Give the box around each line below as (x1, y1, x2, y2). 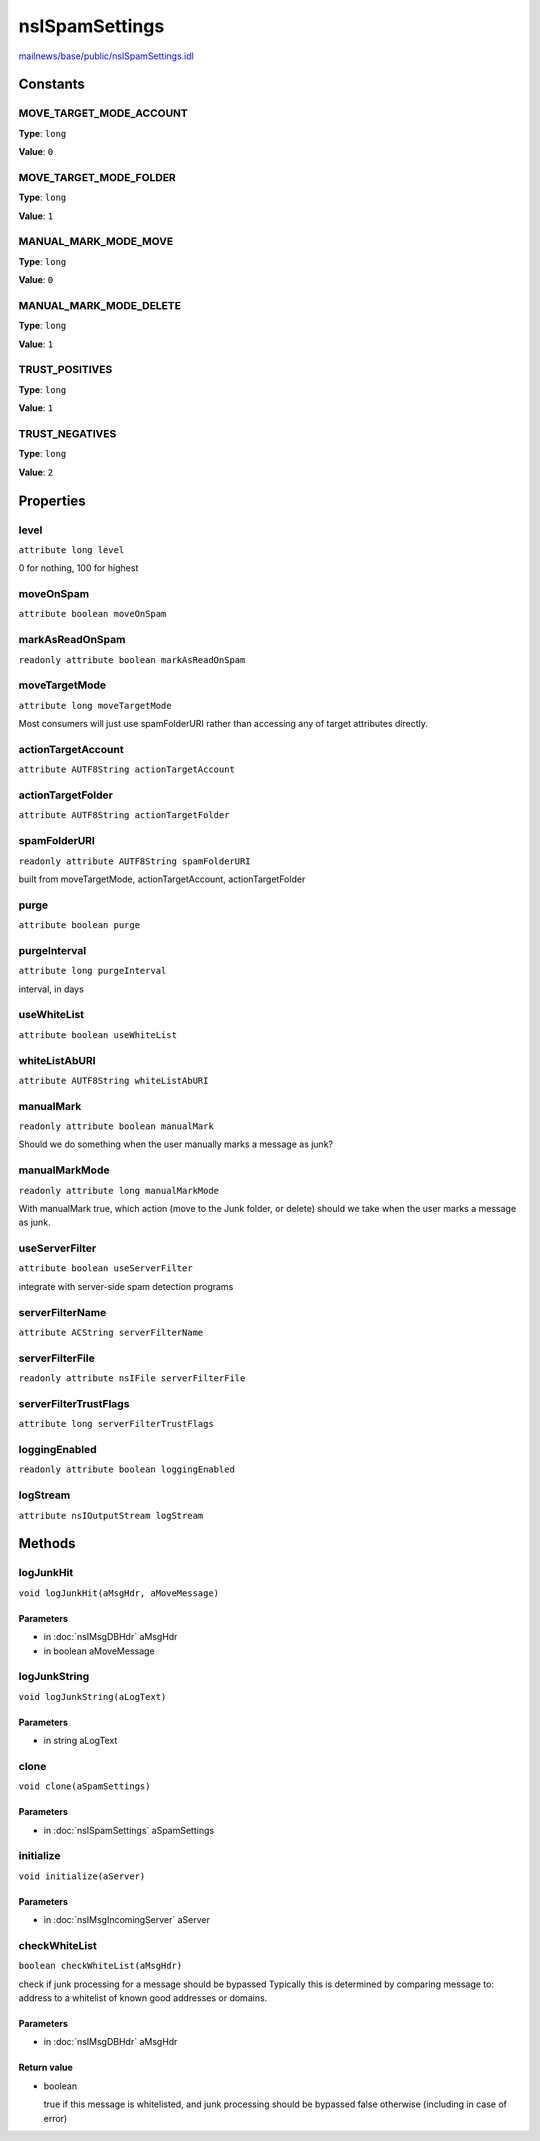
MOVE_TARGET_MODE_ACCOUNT (18, 106, 189, 120)
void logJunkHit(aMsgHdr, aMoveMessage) (18, 1587, 220, 1599)
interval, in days (18, 983, 84, 995)
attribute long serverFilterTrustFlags (18, 1418, 214, 1430)
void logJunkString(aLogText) (18, 1691, 167, 1702)
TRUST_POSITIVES (18, 363, 113, 377)
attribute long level (18, 544, 125, 555)
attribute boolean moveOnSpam (18, 608, 167, 620)
